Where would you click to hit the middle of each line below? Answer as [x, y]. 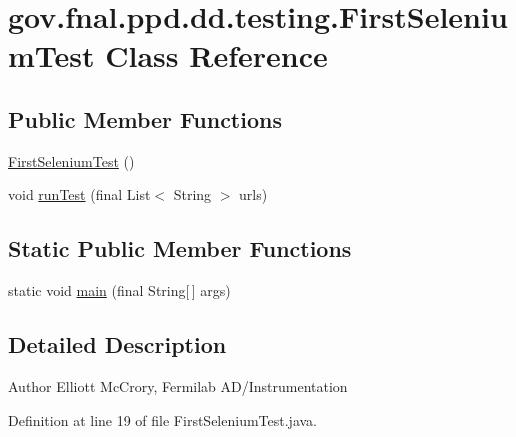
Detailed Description [117, 344]
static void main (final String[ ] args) [119, 290]
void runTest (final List [79, 194]
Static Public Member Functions [180, 248]
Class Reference [216, 55]
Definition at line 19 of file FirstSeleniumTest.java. [162, 419]
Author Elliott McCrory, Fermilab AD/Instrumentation [178, 385]
